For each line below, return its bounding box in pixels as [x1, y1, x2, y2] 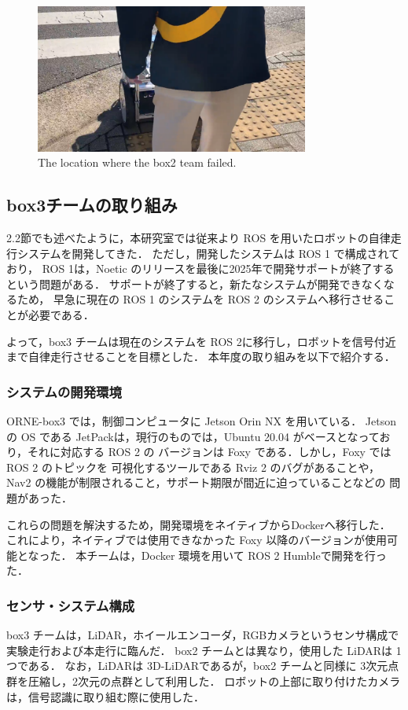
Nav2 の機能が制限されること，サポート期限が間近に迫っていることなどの [6, 474, 386, 491]
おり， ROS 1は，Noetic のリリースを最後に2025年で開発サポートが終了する [6, 260, 395, 277]
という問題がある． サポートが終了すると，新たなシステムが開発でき [6, 275, 362, 292]
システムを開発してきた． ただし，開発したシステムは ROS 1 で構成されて [17, 245, 400, 261]
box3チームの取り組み [6, 193, 178, 217]
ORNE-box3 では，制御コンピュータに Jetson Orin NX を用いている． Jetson [6, 413, 396, 429]
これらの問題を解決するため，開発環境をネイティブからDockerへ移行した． [6, 516, 391, 532]
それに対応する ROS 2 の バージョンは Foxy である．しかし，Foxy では [28, 443, 391, 460]
